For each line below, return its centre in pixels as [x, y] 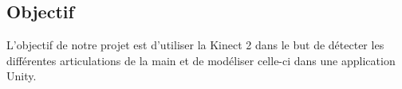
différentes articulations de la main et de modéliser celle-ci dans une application [201, 60]
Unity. [22, 76]
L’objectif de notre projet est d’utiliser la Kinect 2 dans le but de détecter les [195, 45]
